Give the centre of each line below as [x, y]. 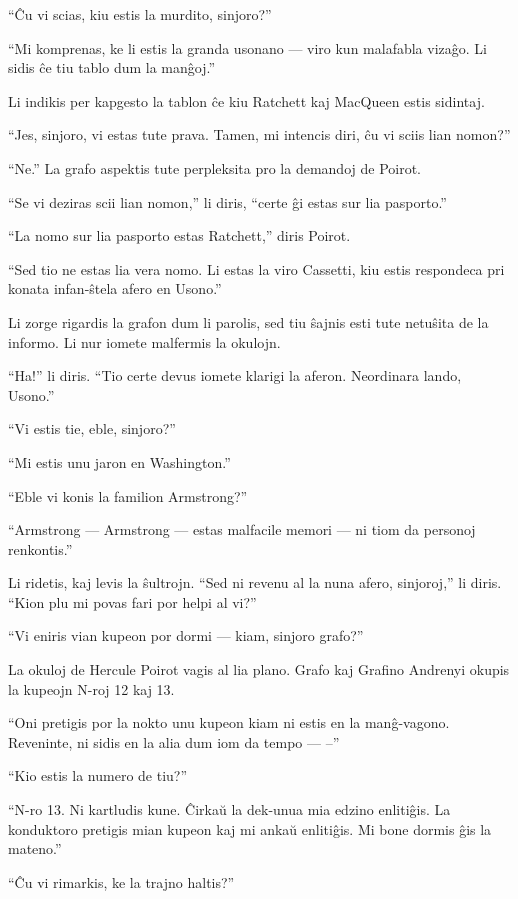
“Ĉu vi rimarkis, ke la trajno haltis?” [121, 881]
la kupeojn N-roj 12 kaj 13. [91, 688]
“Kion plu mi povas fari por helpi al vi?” [132, 601]
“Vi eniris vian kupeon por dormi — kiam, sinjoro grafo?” [186, 635]
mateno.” [35, 848]
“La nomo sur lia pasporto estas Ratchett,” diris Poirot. [179, 235]
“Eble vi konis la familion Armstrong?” [128, 495]
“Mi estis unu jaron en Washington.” [119, 461]
